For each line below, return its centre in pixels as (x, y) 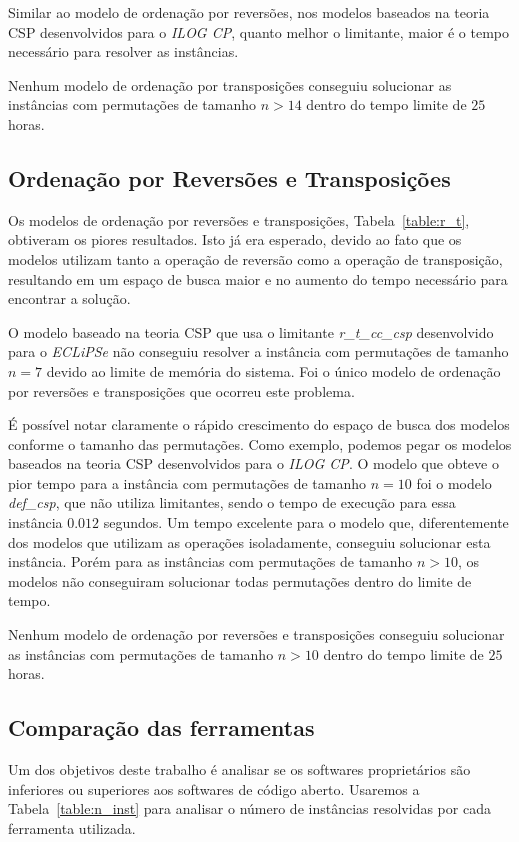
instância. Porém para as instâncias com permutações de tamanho (210, 561)
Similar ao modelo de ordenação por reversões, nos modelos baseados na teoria (249, 12)
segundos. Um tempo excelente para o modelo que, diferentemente (306, 522)
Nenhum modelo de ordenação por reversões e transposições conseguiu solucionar (256, 634)
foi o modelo (454, 482)
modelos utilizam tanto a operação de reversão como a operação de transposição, (255, 258)
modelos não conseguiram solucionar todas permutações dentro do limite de (240, 580)
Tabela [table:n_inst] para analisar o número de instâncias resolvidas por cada (249, 808)
